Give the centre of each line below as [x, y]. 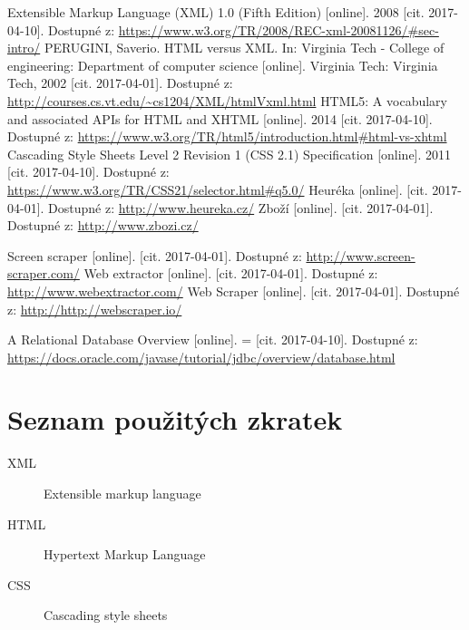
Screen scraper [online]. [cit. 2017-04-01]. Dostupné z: [155, 255]
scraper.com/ [44, 273]
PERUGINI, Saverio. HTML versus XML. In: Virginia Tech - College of [244, 48]
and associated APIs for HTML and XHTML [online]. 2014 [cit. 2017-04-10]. [220, 118]
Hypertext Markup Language [125, 554]
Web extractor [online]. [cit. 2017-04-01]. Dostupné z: [231, 273]
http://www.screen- [361, 255]
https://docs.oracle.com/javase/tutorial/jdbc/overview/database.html [201, 357]
